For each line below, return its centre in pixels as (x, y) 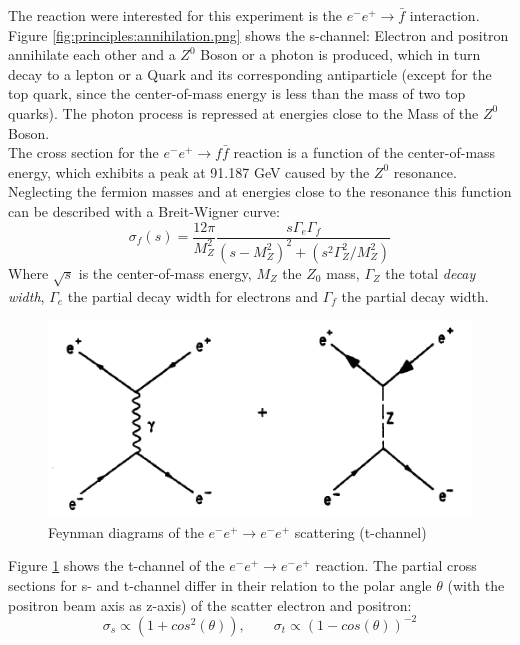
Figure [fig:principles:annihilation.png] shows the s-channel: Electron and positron (258, 34)
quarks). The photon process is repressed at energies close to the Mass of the (243, 112)
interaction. (444, 15)
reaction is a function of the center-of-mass (364, 152)
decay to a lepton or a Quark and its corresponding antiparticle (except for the (250, 73)
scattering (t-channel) (360, 531)
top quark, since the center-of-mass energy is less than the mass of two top (237, 93)
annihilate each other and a (92, 54)
